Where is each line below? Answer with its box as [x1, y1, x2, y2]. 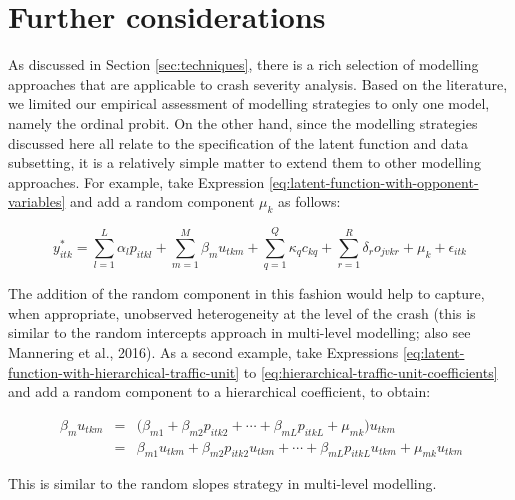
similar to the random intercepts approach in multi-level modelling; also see [8, 322, 471, 343]
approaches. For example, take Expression [8, 171, 265, 192]
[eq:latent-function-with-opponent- [268, 171, 479, 192]
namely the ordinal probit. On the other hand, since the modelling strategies [8, 112, 478, 133]
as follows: [278, 191, 341, 212]
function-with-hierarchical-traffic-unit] [8, 361, 240, 382]
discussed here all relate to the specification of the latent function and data [8, 132, 469, 153]
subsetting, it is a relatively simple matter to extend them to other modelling [8, 152, 481, 173]
